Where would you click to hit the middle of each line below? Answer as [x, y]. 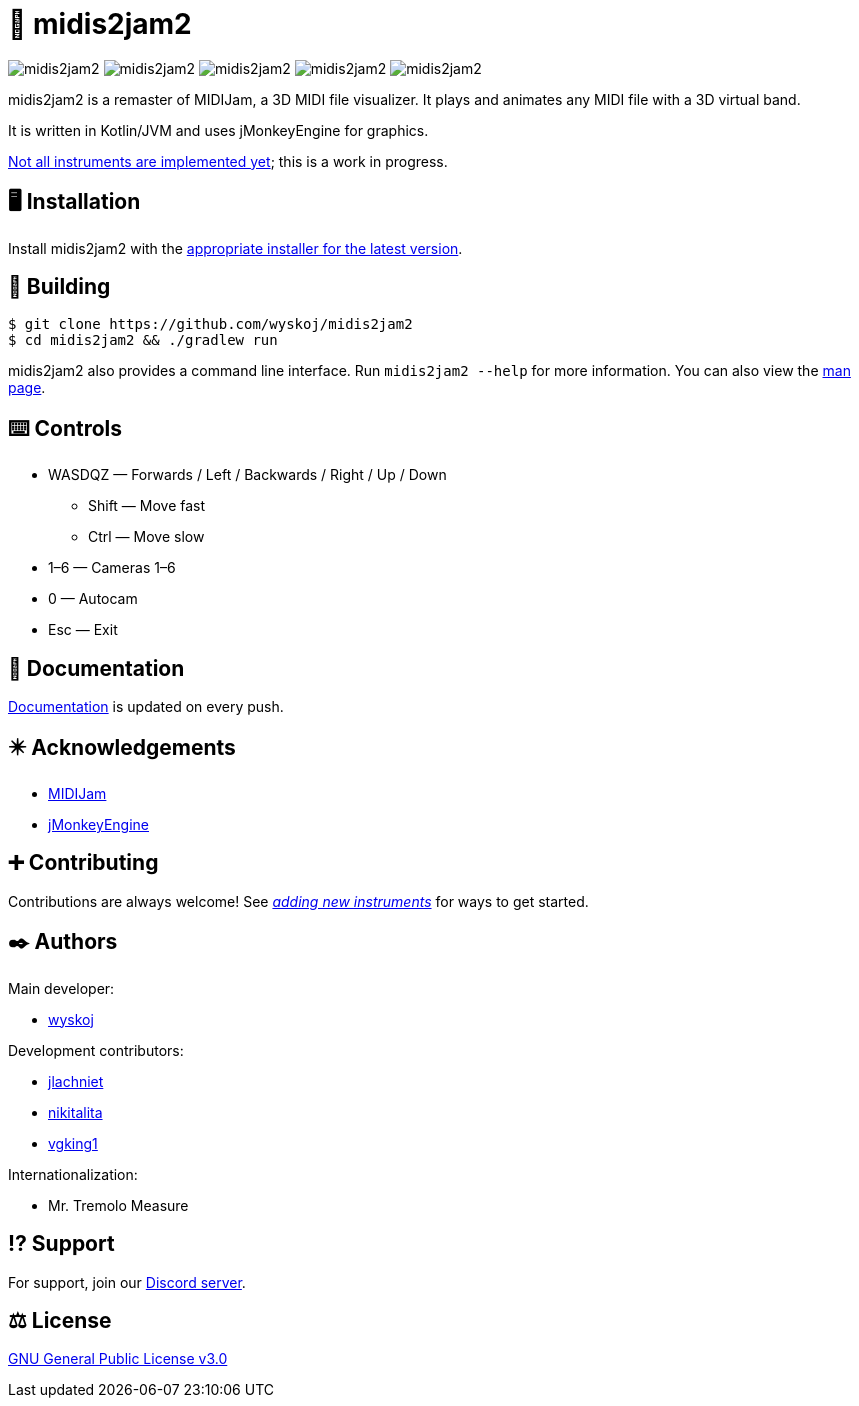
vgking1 [73, 1143]
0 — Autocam [93, 599]
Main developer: [61, 988]
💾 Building [59, 287]
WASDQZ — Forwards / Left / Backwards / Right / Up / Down [247, 475]
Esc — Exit [83, 630]
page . [27, 388]
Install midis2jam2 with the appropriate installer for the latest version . [235, 248]
